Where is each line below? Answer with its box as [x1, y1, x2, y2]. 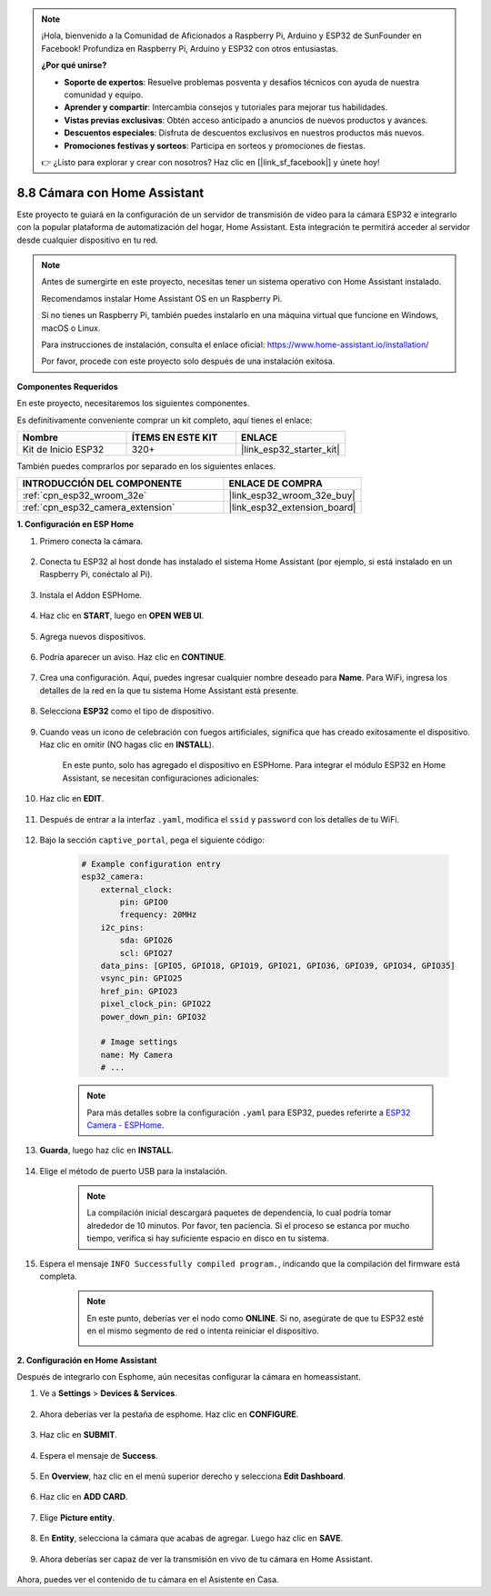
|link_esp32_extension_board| [228, 501, 356, 514]
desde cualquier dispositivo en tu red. [16, 234, 158, 245]
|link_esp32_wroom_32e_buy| [228, 489, 356, 502]
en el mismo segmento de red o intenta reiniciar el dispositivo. [86, 1325, 320, 1336]
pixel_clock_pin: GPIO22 [100, 999, 212, 1009]
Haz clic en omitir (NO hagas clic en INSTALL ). [39, 739, 215, 750]
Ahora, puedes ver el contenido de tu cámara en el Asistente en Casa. [16, 1573, 279, 1585]
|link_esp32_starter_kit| [241, 443, 340, 455]
